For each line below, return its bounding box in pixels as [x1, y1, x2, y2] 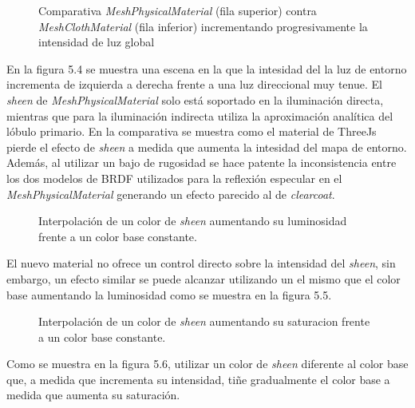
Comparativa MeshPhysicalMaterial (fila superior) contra [38, 2, 317, 18]
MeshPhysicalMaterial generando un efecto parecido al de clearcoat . [6, 185, 335, 202]
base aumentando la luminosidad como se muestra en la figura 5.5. [6, 286, 332, 303]
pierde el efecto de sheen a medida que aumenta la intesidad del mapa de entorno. [6, 138, 407, 155]
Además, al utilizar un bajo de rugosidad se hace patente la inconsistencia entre [6, 154, 397, 171]
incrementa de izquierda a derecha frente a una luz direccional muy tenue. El [6, 76, 382, 93]
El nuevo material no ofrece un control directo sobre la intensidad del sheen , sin [6, 255, 396, 271]
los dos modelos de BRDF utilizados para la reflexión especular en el [6, 169, 342, 186]
